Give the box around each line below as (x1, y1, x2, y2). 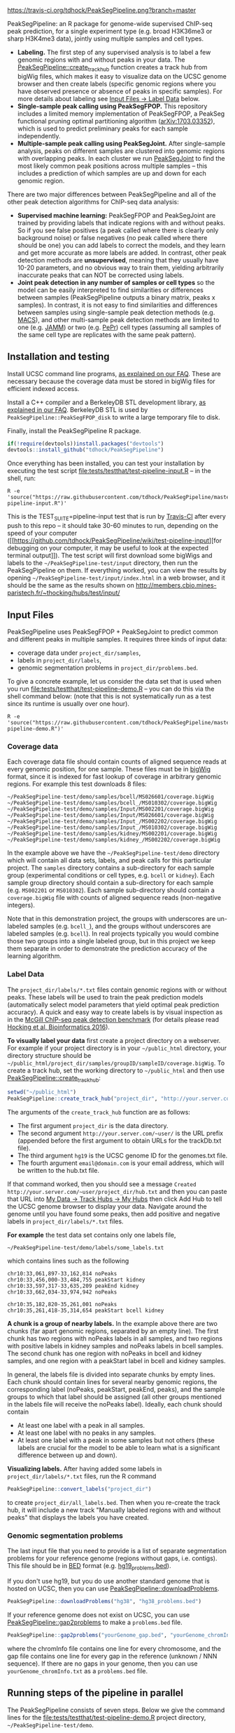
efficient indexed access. (7, 384, 80, 392)
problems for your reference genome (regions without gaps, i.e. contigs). (7, 1554, 218, 1562)
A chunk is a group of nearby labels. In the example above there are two (7, 1320, 218, 1328)
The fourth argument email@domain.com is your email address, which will (17, 1159, 225, 1167)
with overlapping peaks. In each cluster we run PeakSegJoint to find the (17, 154, 225, 162)
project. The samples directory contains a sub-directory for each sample (7, 863, 215, 872)
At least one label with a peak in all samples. (17, 1421, 145, 1430)
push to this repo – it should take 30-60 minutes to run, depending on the (7, 522, 219, 530)
